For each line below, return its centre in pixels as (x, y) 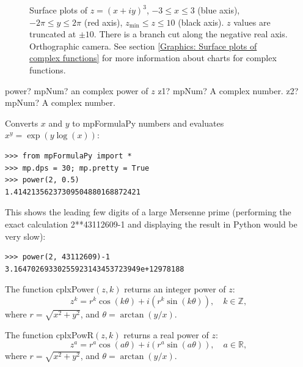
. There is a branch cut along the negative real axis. (191, 34)
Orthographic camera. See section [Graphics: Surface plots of (143, 46)
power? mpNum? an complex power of (77, 90)
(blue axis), (219, 10)
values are (252, 22)
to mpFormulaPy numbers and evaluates (148, 123)
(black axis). (201, 22)
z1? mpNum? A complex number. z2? (228, 90)
